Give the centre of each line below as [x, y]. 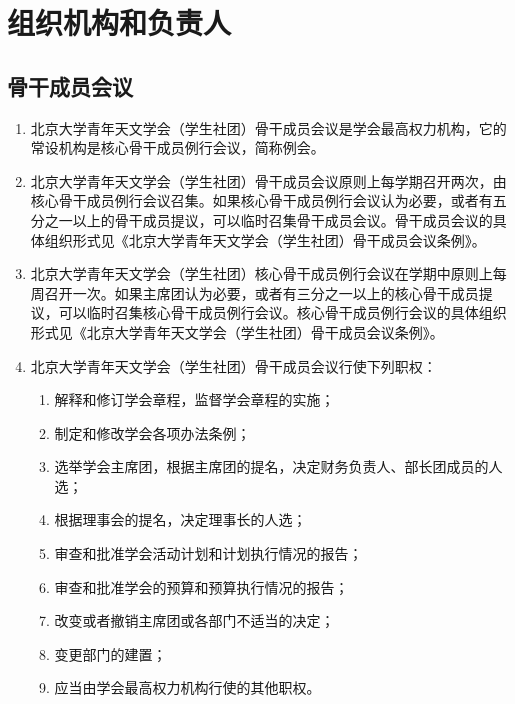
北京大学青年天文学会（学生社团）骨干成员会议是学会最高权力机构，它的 [268, 127]
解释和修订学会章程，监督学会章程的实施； [194, 399]
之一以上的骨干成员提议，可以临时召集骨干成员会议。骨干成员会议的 [268, 219]
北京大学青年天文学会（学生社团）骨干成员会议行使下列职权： [233, 365]
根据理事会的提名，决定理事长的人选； [180, 519]
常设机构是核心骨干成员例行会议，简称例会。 [177, 147]
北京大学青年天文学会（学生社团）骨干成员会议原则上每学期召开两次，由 [268, 180]
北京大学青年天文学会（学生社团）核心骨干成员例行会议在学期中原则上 [261, 273]
